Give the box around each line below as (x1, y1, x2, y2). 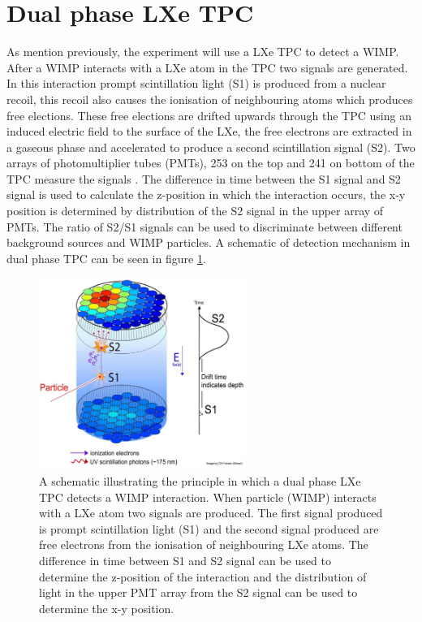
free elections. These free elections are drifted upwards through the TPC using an (6, 106, 411, 123)
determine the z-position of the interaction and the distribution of (39, 568, 367, 585)
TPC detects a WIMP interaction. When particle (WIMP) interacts (39, 488, 377, 505)
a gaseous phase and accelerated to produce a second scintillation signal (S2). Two (6, 138, 416, 155)
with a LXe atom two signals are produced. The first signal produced (39, 504, 383, 521)
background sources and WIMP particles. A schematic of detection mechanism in (6, 234, 411, 251)
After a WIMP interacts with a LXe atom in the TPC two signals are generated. (6, 58, 408, 76)
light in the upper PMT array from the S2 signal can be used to (39, 584, 358, 601)
